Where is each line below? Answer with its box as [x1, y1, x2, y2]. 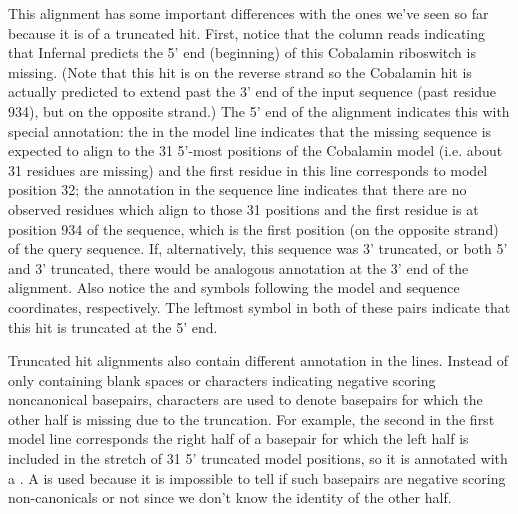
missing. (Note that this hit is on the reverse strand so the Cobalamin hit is [8, 61, 472, 82]
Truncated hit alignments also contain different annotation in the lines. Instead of [8, 350, 509, 371]
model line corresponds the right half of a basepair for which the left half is [8, 428, 469, 449]
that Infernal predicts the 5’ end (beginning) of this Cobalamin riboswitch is [8, 42, 476, 63]
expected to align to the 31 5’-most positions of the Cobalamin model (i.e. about [8, 140, 503, 161]
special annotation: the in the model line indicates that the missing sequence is [8, 120, 492, 141]
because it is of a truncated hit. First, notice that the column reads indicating [8, 22, 486, 43]
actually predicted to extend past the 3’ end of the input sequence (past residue [8, 81, 497, 102]
